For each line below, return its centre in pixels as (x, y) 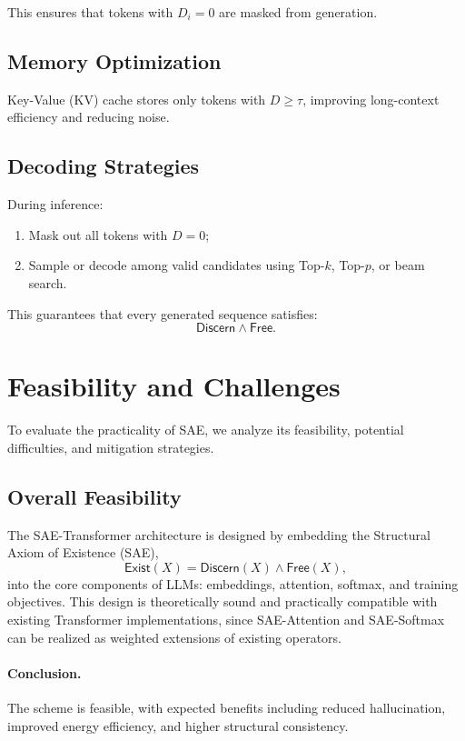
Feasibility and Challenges (174, 386)
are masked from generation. (298, 12)
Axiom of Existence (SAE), (83, 552)
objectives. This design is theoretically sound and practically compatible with (223, 601)
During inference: (55, 204)
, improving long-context (371, 99)
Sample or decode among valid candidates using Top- (177, 265)
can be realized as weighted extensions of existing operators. (174, 637)
